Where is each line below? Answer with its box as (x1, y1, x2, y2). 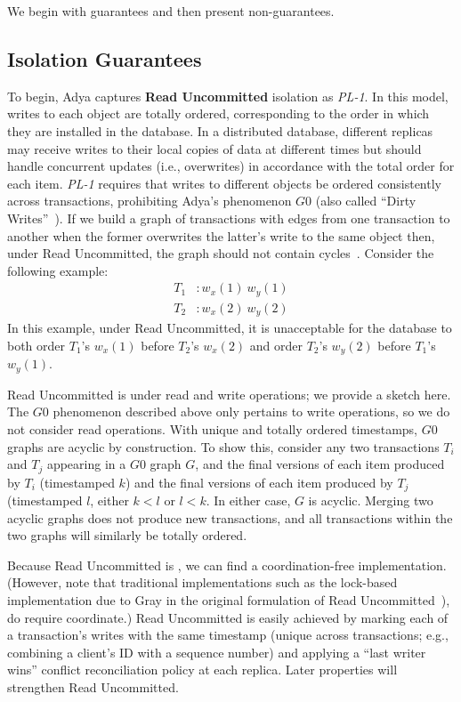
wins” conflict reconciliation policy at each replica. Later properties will (7, 660, 398, 679)
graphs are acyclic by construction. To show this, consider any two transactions (7, 437, 440, 456)
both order (7, 335, 66, 354)
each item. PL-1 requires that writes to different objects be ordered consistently (7, 173, 441, 192)
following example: (7, 261, 109, 279)
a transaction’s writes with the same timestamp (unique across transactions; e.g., (7, 625, 449, 644)
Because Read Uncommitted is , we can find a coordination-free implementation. (7, 555, 447, 574)
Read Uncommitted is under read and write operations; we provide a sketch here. (7, 384, 451, 403)
